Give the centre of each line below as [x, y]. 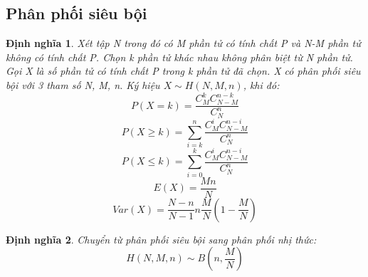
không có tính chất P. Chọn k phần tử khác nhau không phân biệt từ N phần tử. [179, 57]
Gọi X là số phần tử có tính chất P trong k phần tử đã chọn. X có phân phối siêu [183, 71]
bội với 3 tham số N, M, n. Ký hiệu [83, 84]
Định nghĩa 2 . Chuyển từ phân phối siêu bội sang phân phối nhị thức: [161, 239]
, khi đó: [261, 84]
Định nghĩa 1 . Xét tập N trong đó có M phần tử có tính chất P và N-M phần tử [183, 43]
